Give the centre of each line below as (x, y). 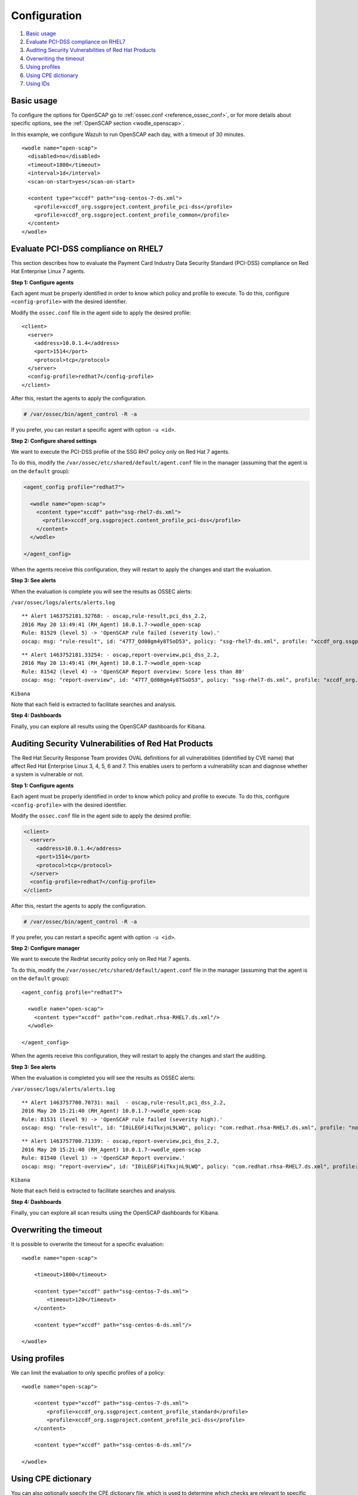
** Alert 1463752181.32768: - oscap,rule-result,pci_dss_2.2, (115, 616)
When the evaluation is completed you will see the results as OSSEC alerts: (103, 1078)
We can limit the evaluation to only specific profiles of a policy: (88, 1373)
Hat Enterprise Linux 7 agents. (48, 271)
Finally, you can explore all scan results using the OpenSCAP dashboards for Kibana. (115, 1213)
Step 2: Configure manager (45, 948)
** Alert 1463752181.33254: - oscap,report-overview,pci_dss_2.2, (121, 655)
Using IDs (38, 83)
